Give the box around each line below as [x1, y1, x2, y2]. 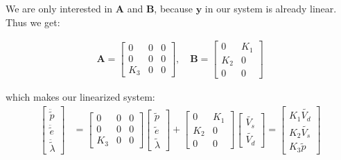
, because [154, 1, 193, 15]
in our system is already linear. [204, 1, 337, 15]
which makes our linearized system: [6, 90, 155, 104]
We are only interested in [6, 1, 113, 15]
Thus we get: [6, 14, 60, 29]
